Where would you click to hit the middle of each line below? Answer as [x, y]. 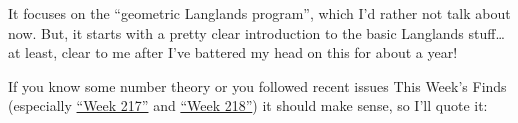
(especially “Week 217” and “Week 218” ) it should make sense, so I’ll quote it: [248, 105]
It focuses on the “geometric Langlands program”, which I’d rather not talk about [259, 13]
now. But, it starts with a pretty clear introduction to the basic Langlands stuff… [256, 32]
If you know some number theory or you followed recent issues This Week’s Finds [257, 85]
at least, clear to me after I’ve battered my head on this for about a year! [233, 52]
